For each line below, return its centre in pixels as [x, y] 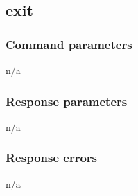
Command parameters [69, 44]
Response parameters [67, 101]
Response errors [52, 158]
